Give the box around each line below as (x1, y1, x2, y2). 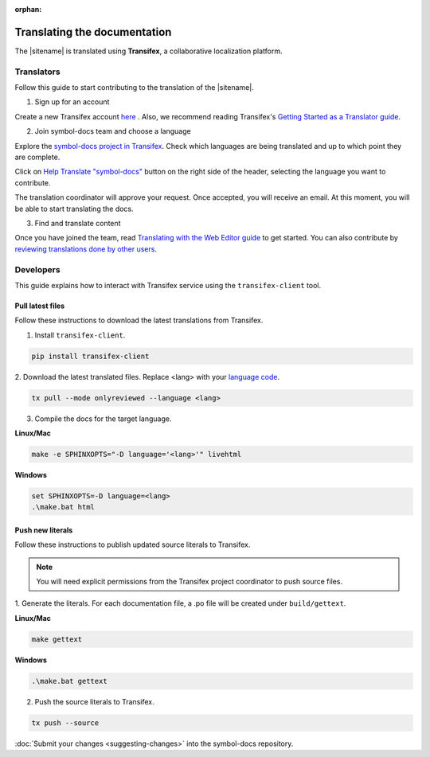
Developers (14, 263, 61, 275)
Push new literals (14, 525, 73, 535)
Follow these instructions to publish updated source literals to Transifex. (14, 540, 251, 549)
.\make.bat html (31, 502, 96, 512)
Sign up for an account (34, 97, 110, 107)
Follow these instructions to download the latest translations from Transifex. (14, 315, 264, 326)
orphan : (14, 5, 42, 14)
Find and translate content (34, 218, 121, 228)
